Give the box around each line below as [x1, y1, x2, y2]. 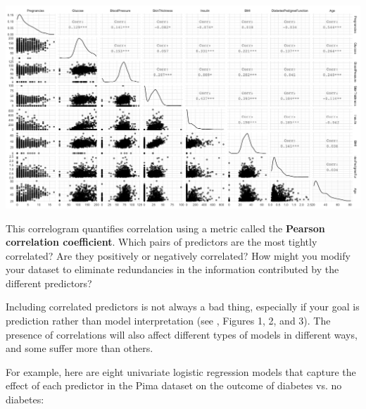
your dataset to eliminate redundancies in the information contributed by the [6, 262, 339, 277]
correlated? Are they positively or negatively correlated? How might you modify [6, 248, 351, 263]
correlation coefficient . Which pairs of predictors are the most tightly [6, 234, 317, 249]
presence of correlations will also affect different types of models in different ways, [6, 327, 358, 341]
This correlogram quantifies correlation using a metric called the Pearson [6, 220, 325, 235]
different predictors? [6, 275, 92, 290]
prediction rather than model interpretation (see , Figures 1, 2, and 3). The [6, 313, 331, 328]
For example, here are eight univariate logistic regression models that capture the [6, 364, 356, 379]
